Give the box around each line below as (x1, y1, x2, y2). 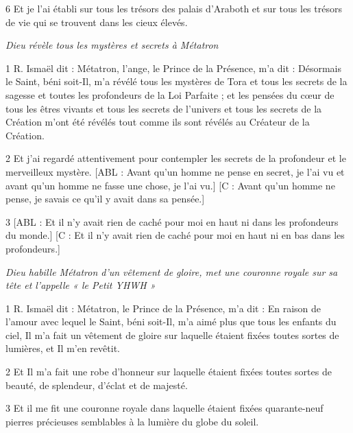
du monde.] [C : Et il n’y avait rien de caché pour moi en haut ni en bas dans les (5, 228, 345, 242)
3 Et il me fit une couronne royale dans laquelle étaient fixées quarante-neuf (5, 401, 324, 415)
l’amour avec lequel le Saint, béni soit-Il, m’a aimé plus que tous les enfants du (5, 314, 337, 329)
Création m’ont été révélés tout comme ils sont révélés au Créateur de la (5, 115, 310, 129)
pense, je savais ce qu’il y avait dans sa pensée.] (5, 191, 205, 206)
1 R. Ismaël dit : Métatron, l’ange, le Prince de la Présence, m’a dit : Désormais (5, 60, 342, 75)
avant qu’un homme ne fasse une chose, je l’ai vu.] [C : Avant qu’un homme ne (5, 178, 335, 192)
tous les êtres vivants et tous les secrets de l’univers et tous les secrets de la (5, 101, 322, 115)
